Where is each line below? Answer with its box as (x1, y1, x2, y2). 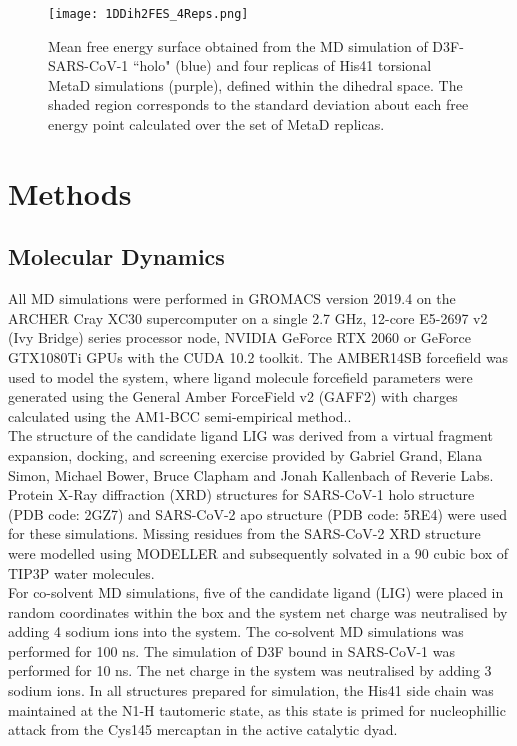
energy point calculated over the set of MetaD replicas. (48, 114, 385, 135)
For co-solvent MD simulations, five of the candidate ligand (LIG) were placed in (8, 582, 504, 603)
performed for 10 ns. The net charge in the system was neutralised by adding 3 (8, 660, 492, 681)
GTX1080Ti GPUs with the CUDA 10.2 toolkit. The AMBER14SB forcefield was (8, 346, 509, 367)
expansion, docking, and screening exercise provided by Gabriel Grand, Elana (8, 444, 483, 465)
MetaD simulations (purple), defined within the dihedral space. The (48, 74, 463, 95)
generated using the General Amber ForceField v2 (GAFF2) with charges (8, 386, 458, 407)
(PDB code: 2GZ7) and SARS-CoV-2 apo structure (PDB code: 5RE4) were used (8, 503, 508, 524)
